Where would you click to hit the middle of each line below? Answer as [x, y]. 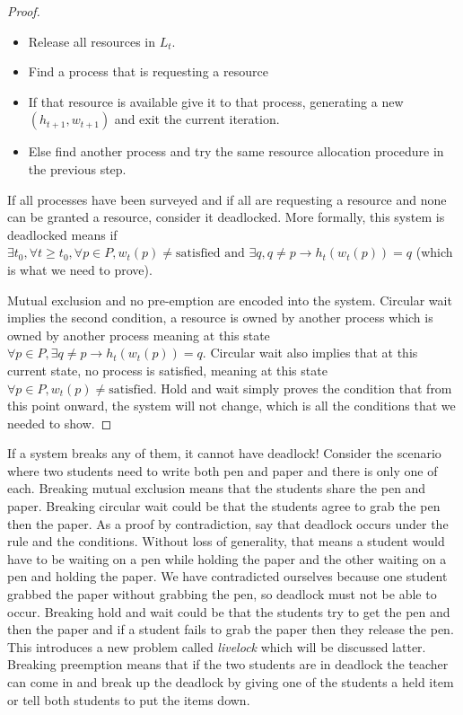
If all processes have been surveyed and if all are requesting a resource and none [227, 199]
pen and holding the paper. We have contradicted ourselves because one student [227, 576]
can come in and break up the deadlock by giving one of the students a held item [231, 682]
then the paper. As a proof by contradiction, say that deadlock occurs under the [228, 523]
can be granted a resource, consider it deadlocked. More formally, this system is [226, 217]
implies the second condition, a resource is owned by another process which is [220, 318]
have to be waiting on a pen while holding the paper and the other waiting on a [227, 558]
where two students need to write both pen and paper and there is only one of [223, 470]
